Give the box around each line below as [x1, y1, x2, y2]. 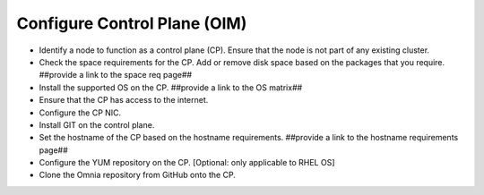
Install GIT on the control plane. [39, 119, 155, 130]
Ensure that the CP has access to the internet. [39, 95, 209, 106]
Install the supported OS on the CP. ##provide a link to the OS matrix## [39, 81, 303, 93]
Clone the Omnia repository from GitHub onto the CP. [39, 170, 237, 181]
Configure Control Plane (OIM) [16, 13, 247, 33]
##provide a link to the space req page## [39, 70, 193, 81]
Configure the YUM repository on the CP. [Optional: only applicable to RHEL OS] [39, 157, 335, 168]
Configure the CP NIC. [39, 107, 122, 118]
